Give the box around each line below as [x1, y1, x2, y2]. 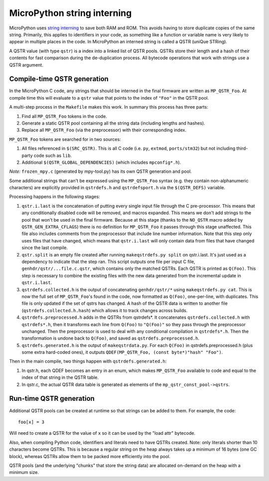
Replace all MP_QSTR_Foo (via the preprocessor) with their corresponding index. [21, 127, 187, 133]
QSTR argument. [9, 62, 43, 68]
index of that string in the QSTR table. [21, 374, 99, 380]
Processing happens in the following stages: [9, 194, 100, 200]
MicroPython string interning [9, 7, 132, 18]
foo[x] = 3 [18, 419, 45, 425]
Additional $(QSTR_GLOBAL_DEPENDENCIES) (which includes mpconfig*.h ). [21, 159, 181, 165]
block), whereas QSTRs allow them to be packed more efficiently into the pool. [9, 453, 171, 459]
